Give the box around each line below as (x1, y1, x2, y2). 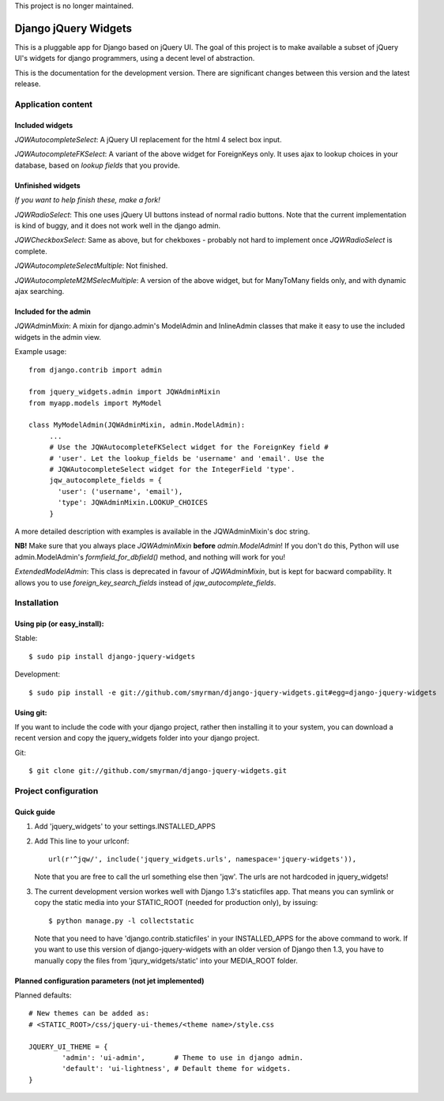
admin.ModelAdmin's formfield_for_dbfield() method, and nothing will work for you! (14, 552, 286, 561)
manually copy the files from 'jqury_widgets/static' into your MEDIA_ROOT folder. (34, 956, 298, 965)
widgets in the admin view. (14, 332, 102, 341)
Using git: (14, 707, 47, 717)
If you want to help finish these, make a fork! (14, 195, 161, 205)
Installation (14, 598, 59, 609)
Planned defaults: (14, 990, 72, 1000)
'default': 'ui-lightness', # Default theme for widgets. (62, 1064, 292, 1073)
